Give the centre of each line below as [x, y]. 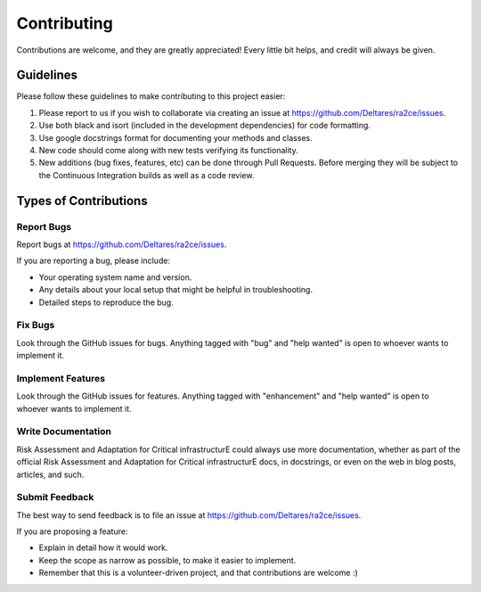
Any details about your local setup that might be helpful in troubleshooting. [176, 290]
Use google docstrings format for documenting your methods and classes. [175, 137]
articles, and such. [50, 474]
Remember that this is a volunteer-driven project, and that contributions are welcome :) [198, 573]
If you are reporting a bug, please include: [94, 261]
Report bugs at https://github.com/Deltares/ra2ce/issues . [122, 244]
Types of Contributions [82, 201]
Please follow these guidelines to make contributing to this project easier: [151, 96]
